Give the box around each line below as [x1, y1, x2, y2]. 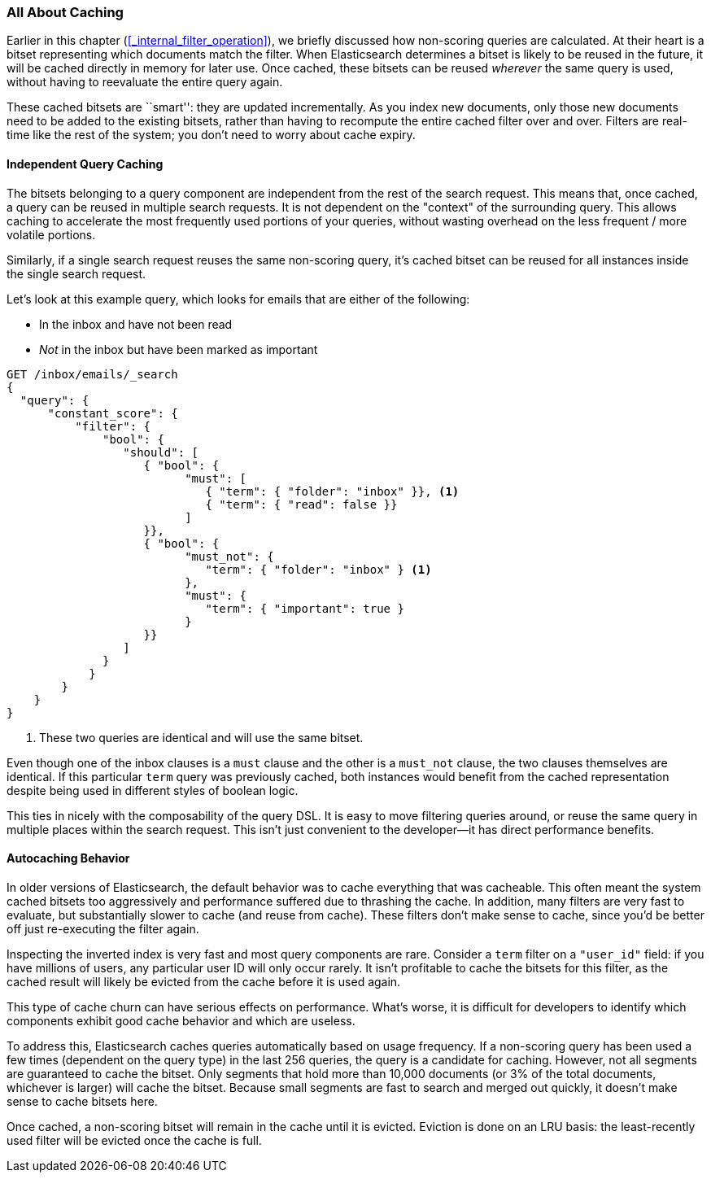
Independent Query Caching [7, 156, 164, 171]
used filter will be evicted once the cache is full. [7, 1133, 262, 1147]
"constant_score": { [47, 406, 178, 420]
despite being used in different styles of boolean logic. [7, 783, 299, 797]
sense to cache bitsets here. [7, 1094, 158, 1108]
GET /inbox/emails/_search [7, 367, 178, 381]
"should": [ [123, 445, 199, 459]
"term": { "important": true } [205, 601, 404, 615]
